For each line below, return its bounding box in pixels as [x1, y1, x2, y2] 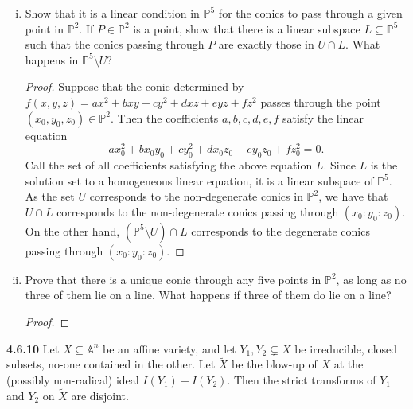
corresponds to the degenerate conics [191, 222, 370, 239]
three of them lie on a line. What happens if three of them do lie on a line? [25, 286, 392, 303]
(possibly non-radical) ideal [6, 372, 139, 388]
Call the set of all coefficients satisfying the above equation [25, 157, 313, 173]
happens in [25, 51, 79, 68]
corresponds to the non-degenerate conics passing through [56, 203, 339, 220]
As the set [25, 188, 75, 204]
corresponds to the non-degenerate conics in [89, 188, 303, 204]
